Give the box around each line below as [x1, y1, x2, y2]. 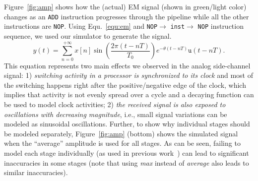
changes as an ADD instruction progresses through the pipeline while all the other [4, 11, 249, 21]
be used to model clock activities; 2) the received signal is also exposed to [4, 99, 226, 109]
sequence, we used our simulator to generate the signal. [4, 30, 172, 41]
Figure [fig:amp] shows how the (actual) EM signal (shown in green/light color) [4, 1, 247, 11]
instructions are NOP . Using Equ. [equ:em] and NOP [4, 21, 158, 31]
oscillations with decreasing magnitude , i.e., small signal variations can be [4, 109, 227, 119]
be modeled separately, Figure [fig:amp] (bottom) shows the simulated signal [4, 128, 238, 138]
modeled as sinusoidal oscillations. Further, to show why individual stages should [4, 119, 250, 129]
